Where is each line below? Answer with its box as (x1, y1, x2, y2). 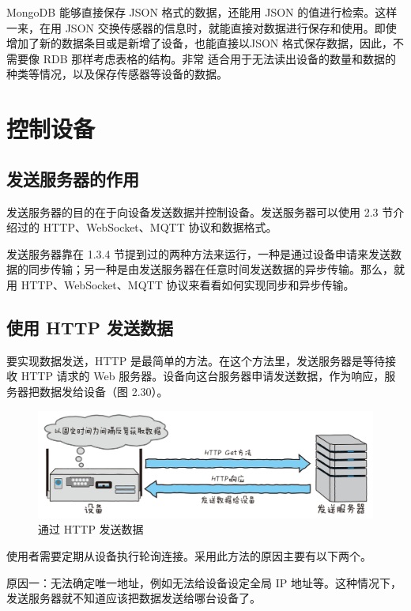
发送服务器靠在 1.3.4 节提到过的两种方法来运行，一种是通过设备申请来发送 (6, 245, 391, 262)
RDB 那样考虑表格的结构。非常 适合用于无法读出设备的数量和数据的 (43, 50, 396, 66)
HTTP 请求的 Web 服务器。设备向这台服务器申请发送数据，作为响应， (21, 368, 385, 384)
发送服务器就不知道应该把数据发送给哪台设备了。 (6, 590, 261, 606)
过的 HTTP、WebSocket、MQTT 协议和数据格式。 (17, 219, 277, 236)
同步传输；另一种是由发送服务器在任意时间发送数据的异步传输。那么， (28, 261, 394, 277)
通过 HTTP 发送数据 (38, 521, 144, 537)
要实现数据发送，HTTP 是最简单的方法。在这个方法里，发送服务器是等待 (6, 352, 385, 368)
